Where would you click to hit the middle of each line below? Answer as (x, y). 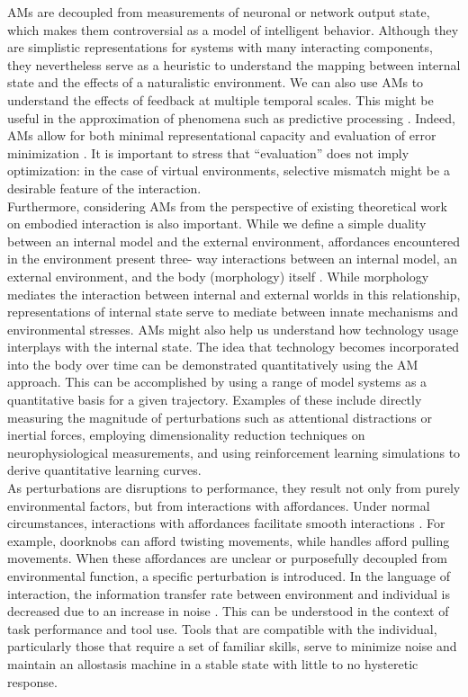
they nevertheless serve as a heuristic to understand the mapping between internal (234, 64)
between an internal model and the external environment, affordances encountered (234, 241)
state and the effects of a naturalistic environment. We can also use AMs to (216, 82)
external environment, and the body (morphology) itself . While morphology (218, 276)
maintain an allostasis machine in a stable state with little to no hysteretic (213, 663)
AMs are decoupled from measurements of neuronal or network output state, (219, 12)
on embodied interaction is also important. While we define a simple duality (217, 223)
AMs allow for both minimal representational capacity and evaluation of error (222, 135)
